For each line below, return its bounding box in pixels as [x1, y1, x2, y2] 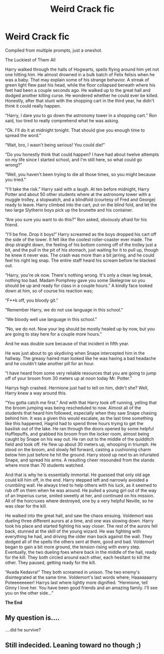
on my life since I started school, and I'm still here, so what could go [5, 156, 142, 163]
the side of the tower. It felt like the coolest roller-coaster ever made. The [5, 236, 153, 242]
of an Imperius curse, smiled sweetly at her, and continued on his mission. [5, 492, 155, 498]
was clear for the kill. [5, 503, 47, 509]
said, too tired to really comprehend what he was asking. [5, 117, 119, 123]
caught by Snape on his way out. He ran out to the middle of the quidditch [5, 436, 154, 442]
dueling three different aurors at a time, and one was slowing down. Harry [5, 517, 154, 524]
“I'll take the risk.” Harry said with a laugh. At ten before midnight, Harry [5, 186, 150, 192]
